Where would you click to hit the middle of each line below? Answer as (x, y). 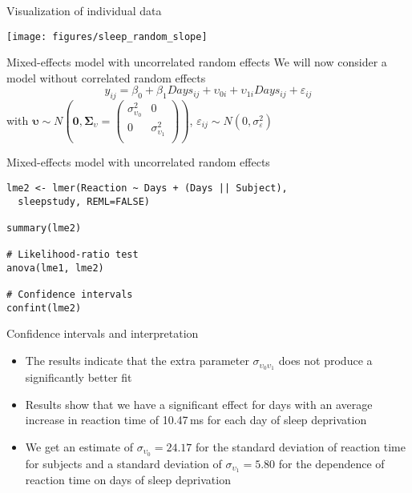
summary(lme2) (44, 228)
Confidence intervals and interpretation (103, 333)
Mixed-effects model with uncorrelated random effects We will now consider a (197, 62)
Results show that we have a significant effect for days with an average (199, 404)
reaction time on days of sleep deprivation (128, 480)
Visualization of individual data (84, 10)
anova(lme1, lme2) (55, 268)
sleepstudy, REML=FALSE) (84, 201)
